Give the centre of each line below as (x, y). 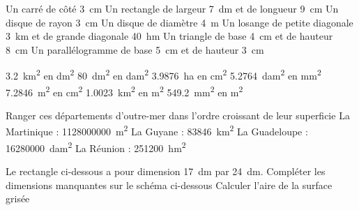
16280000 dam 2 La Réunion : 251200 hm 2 (96, 147)
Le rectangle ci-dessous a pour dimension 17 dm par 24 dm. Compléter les (166, 171)
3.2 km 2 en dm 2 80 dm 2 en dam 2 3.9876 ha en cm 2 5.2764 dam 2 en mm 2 (163, 75)
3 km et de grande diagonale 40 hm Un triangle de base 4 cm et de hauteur (169, 36)
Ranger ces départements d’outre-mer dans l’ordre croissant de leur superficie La (178, 115)
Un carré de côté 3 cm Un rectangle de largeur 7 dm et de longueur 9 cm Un (172, 8)
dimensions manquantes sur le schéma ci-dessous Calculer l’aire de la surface (169, 185)
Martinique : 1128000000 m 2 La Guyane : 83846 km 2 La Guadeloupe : (157, 130)
